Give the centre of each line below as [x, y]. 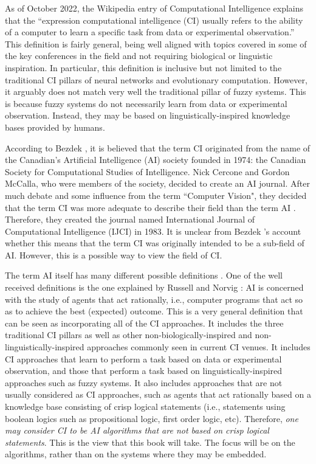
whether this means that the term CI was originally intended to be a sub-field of [155, 243]
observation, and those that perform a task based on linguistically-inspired [144, 371]
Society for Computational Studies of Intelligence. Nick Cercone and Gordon [147, 171]
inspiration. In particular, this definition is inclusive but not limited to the [143, 67]
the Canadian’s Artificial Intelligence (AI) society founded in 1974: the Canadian [156, 160]
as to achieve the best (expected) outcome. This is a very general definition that [154, 311]
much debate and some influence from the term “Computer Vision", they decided [156, 195]
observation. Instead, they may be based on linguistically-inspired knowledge [148, 115]
